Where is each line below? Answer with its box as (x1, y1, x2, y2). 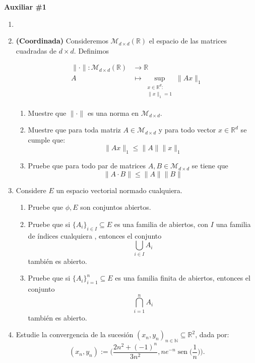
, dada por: (195, 329, 229, 340)
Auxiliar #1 (4, 2, 46, 12)
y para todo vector (158, 124, 216, 135)
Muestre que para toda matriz (28, 124, 121, 135)
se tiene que (192, 160, 228, 171)
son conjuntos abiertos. (80, 202, 151, 212)
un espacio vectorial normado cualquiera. (56, 185, 182, 195)
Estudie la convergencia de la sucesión (16, 329, 134, 340)
